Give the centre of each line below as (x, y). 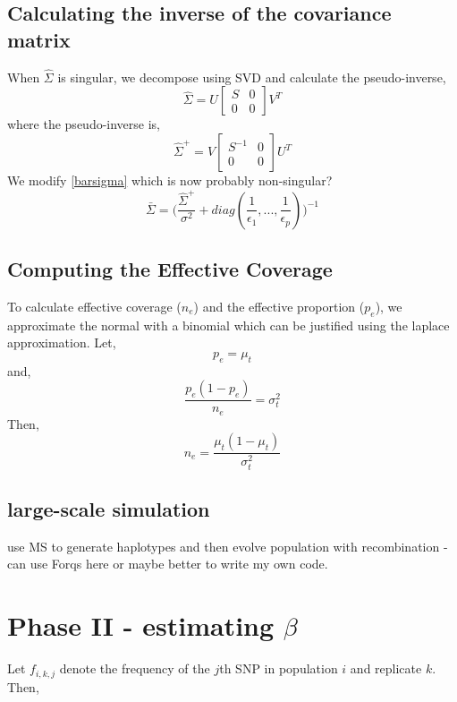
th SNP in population (279, 668)
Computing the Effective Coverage (170, 269)
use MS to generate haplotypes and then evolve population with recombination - (228, 546)
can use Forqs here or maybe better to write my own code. (168, 564)
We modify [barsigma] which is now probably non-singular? (170, 180)
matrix (39, 39)
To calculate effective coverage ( (94, 306)
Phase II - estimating (141, 625)
